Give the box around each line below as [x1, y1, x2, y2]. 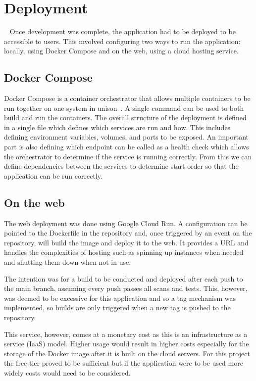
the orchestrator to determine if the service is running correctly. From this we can [4, 151, 252, 161]
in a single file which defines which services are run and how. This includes [4, 122, 231, 132]
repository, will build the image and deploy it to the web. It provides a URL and [4, 237, 249, 247]
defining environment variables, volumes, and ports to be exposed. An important [4, 132, 249, 142]
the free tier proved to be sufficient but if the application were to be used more [4, 358, 243, 368]
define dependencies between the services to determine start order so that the [4, 161, 239, 171]
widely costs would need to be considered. [4, 367, 131, 378]
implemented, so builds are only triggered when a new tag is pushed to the [4, 302, 231, 313]
